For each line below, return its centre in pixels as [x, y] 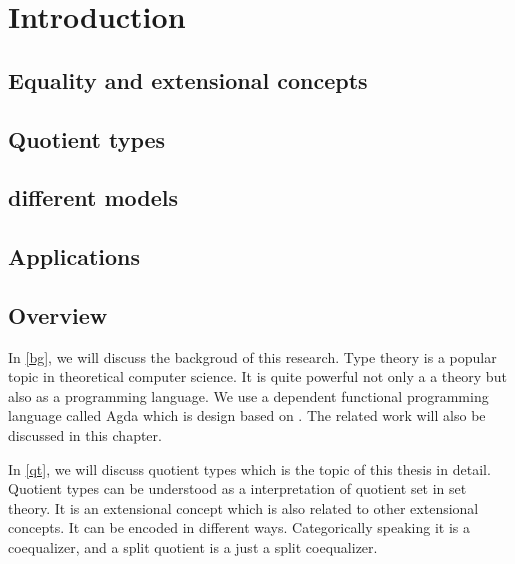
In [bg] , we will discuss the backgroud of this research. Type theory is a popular [252, 356]
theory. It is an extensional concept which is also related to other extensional [243, 507]
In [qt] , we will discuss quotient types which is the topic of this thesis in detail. [249, 468]
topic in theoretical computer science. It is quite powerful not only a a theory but [257, 376]
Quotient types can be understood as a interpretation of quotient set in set [237, 488]
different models [93, 197]
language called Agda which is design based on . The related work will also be [247, 415]
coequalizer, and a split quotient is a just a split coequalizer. [193, 547]
